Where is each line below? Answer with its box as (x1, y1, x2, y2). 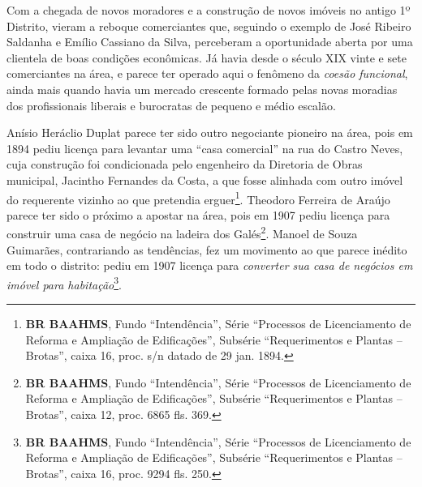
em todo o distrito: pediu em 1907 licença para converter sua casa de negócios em (6, 257, 413, 274)
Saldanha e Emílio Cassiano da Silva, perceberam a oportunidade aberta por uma (6, 33, 413, 50)
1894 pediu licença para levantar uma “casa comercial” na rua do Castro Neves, (6, 139, 403, 156)
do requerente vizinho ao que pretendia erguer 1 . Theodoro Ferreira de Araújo (6, 188, 390, 207)
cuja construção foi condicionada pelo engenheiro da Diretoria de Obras (6, 156, 363, 173)
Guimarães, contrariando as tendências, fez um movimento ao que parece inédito (6, 241, 407, 258)
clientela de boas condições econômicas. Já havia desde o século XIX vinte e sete (6, 49, 407, 66)
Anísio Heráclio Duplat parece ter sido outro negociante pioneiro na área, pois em (6, 124, 413, 141)
